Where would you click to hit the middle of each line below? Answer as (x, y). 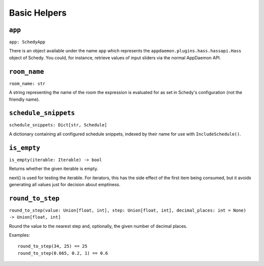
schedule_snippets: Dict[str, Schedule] (58, 125)
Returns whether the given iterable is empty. (54, 169)
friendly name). (24, 99)
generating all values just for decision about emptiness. (65, 184)
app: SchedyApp (27, 42)
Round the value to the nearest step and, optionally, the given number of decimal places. (98, 226)
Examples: (20, 235)
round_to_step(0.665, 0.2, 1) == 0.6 (63, 253)
